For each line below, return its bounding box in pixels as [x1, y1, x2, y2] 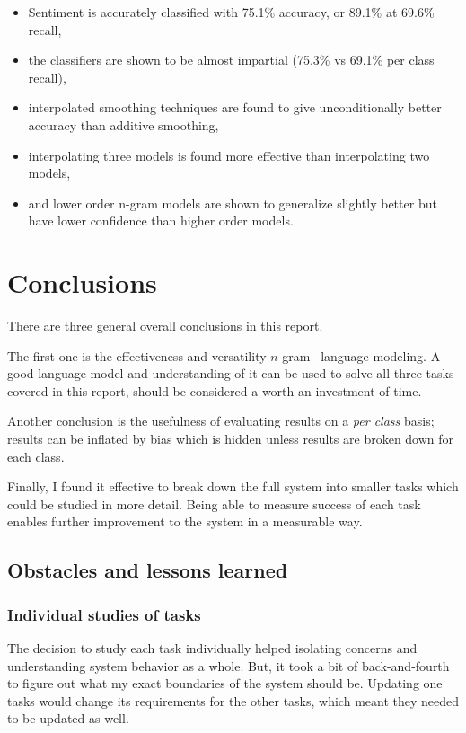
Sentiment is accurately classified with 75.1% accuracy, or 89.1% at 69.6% [28, 3, 435, 21]
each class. [7, 446, 65, 465]
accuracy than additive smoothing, [28, 115, 219, 134]
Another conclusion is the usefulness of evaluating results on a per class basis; [7, 411, 435, 430]
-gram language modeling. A [277, 346, 441, 365]
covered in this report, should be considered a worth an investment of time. [7, 381, 422, 400]
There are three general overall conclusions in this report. [7, 316, 323, 335]
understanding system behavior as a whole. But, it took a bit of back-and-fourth [7, 656, 450, 675]
